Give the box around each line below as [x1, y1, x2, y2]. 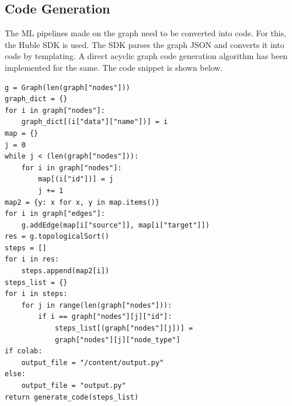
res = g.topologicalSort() [5, 232, 109, 241]
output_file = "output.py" [21, 381, 126, 390]
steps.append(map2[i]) [21, 267, 109, 276]
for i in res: [5, 255, 60, 264]
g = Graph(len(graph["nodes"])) [5, 83, 130, 92]
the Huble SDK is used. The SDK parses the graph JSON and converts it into [5, 38, 284, 50]
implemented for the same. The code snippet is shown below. [5, 61, 223, 73]
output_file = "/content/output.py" [21, 358, 164, 367]
